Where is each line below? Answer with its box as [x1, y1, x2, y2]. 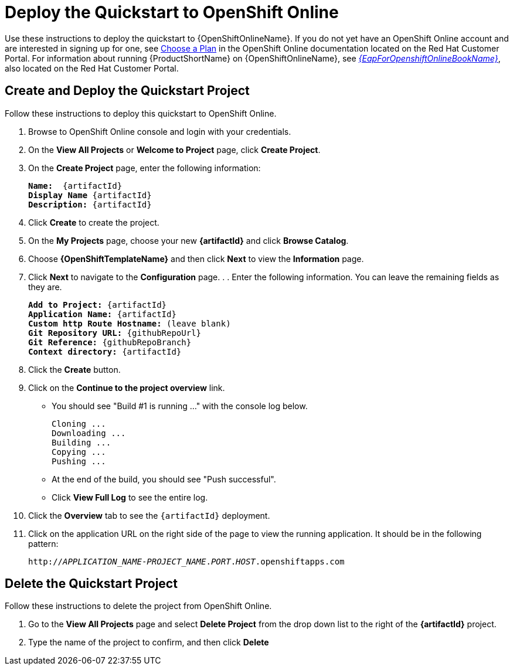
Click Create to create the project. [28, 217, 159, 227]
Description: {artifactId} [28, 199, 152, 209]
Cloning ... [52, 419, 106, 428]
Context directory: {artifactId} [28, 346, 182, 356]
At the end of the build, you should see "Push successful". [52, 474, 276, 484]
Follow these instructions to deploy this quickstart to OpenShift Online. [5, 108, 277, 118]
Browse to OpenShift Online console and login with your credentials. [28, 126, 291, 137]
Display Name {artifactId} [28, 190, 152, 200]
